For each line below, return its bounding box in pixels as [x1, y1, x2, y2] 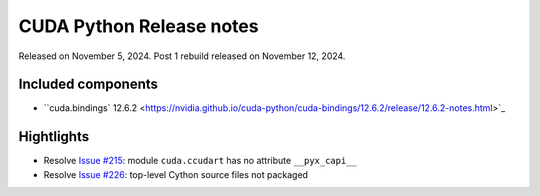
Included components [18, 76, 159, 93]
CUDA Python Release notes [18, 15, 259, 37]
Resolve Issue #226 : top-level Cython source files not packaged [43, 168, 309, 180]
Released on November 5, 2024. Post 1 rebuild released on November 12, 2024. [18, 50, 346, 62]
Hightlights [18, 128, 90, 145]
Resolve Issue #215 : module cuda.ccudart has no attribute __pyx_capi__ [43, 155, 357, 167]
